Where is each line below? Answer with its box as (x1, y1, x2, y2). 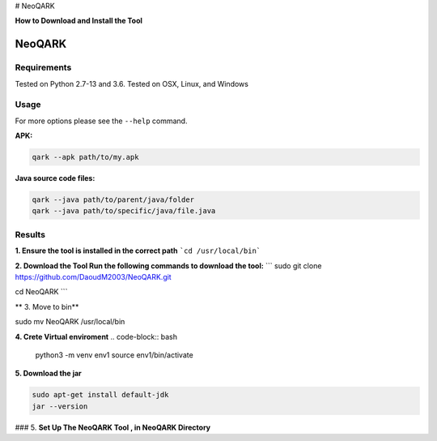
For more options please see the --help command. (15, 116, 188, 126)
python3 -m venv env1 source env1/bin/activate (35, 349, 193, 360)
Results (15, 229, 46, 240)
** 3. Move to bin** (15, 302, 79, 311)
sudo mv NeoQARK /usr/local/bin (15, 317, 125, 327)
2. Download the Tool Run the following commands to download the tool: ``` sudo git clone (15, 260, 322, 271)
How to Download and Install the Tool (15, 16, 143, 26)
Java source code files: (15, 173, 95, 183)
